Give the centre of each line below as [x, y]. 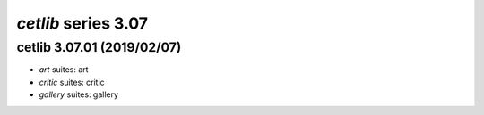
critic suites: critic [72, 82]
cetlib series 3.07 [82, 23]
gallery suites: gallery [79, 94]
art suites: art [64, 70]
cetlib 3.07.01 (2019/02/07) [99, 47]
